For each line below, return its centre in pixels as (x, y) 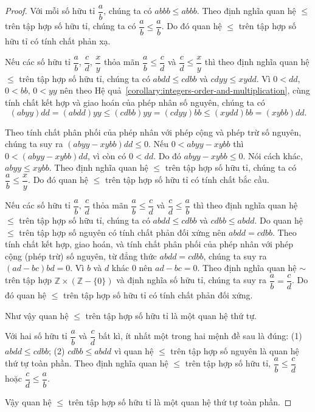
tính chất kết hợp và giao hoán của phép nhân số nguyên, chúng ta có (135, 102)
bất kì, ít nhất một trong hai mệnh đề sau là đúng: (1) (200, 336)
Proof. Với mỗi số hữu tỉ (50, 11)
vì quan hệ (134, 351)
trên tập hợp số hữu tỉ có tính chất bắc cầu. (187, 180)
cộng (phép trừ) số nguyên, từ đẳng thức (81, 256)
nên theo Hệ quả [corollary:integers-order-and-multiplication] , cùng (185, 90)
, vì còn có (107, 155)
